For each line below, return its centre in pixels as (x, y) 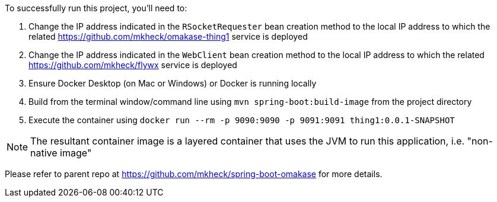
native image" (61, 153)
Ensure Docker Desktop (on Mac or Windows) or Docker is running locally (173, 83)
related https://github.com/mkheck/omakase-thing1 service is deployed (168, 36)
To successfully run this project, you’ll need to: (96, 8)
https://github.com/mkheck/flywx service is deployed (133, 65)
